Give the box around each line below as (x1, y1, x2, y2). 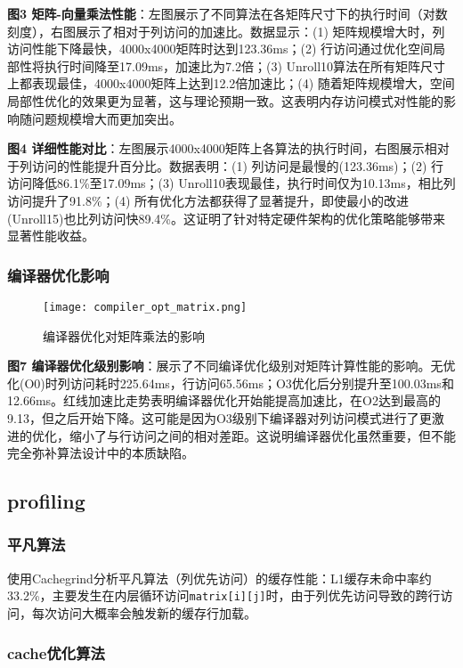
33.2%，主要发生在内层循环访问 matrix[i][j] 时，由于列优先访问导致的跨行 (7, 586, 441, 605)
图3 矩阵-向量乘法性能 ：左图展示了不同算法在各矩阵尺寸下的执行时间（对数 (7, 4, 448, 22)
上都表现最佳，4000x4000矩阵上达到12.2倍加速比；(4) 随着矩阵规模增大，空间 (7, 74, 455, 93)
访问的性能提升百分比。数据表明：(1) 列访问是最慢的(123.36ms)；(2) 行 (31, 156, 444, 175)
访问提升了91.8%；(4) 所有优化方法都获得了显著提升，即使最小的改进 (7, 191, 410, 209)
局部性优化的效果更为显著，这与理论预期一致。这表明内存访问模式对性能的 (7, 91, 443, 110)
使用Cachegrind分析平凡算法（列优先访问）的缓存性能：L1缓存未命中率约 (7, 568, 432, 587)
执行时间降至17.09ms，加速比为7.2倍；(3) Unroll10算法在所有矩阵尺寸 (44, 56, 446, 75)
